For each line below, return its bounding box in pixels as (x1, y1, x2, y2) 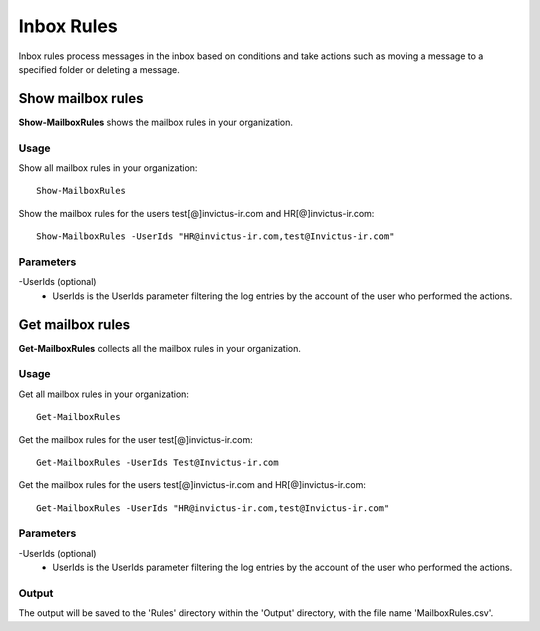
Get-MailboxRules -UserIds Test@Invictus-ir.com (36, 456, 279, 468)
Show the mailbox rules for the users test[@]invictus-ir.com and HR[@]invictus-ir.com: (18, 207, 375, 219)
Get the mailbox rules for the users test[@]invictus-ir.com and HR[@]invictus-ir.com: (18, 479, 367, 491)
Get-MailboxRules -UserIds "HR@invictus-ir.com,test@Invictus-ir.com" (36, 502, 390, 514)
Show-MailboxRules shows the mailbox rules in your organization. (18, 116, 294, 128)
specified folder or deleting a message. (18, 63, 180, 75)
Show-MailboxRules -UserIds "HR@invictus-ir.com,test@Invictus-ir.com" (36, 231, 395, 242)
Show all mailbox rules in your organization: (18, 161, 198, 174)
